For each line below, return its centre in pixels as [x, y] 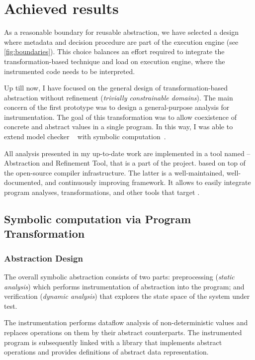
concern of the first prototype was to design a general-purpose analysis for [117, 107]
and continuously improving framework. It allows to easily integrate [148, 182]
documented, [23, 182]
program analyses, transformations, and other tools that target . [102, 192]
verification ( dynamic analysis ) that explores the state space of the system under [127, 296]
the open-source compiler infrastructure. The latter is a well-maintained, [114, 172]
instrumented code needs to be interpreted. [70, 71]
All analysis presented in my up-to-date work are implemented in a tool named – [127, 153]
